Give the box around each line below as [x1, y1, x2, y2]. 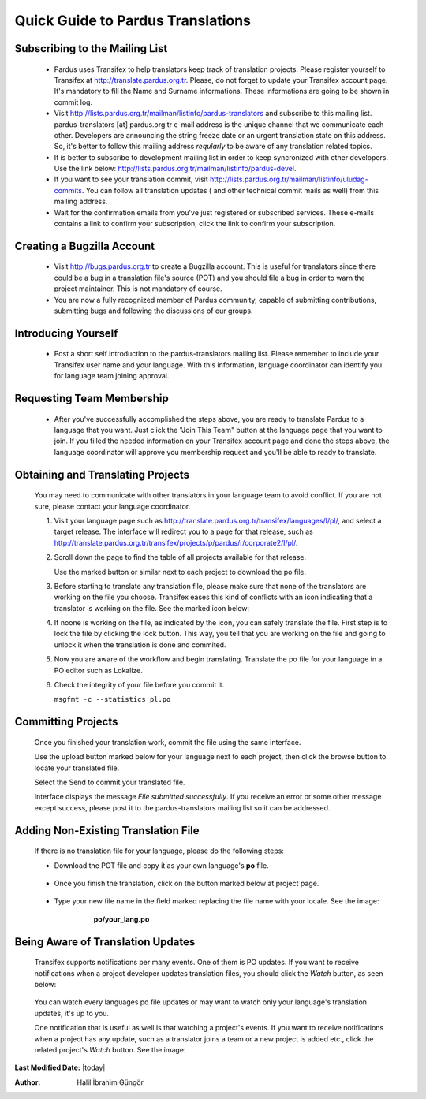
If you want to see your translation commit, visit [54, 174, 208, 184]
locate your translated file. [34, 763, 120, 773]
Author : [14, 1077, 41, 1087]
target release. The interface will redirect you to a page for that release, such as [54, 527, 313, 536]
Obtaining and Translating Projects [14, 468, 189, 481]
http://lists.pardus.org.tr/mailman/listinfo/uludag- [209, 174, 368, 184]
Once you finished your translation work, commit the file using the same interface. [34, 737, 301, 747]
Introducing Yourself [14, 326, 118, 340]
